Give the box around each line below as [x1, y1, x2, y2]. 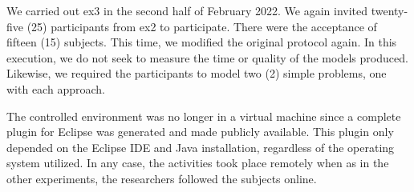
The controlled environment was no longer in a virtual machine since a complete [6, 107, 401, 124]
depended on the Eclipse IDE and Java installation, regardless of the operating [6, 138, 395, 155]
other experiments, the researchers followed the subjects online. [6, 170, 317, 186]
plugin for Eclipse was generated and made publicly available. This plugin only [6, 123, 394, 140]
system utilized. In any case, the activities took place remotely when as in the [6, 154, 389, 171]
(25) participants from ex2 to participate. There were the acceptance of [26, 18, 377, 34]
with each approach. [6, 80, 105, 97]
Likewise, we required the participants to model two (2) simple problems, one [6, 65, 387, 82]
